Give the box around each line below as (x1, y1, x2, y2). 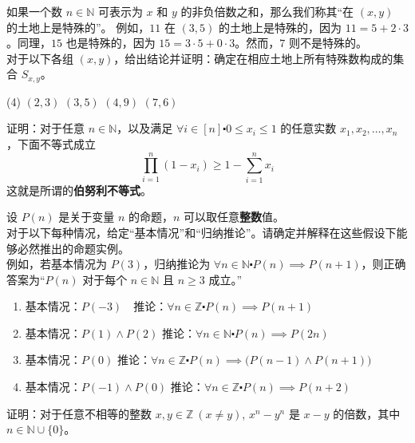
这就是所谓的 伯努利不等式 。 (6, 181, 152, 198)
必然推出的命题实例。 (17, 239, 129, 256)
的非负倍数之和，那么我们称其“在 (180, 3, 354, 19)
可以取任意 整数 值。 (184, 208, 285, 225)
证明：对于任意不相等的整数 (6, 405, 152, 421)
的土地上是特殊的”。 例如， (6, 18, 150, 35)
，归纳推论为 (143, 255, 211, 272)
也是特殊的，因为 (65, 34, 156, 51)
